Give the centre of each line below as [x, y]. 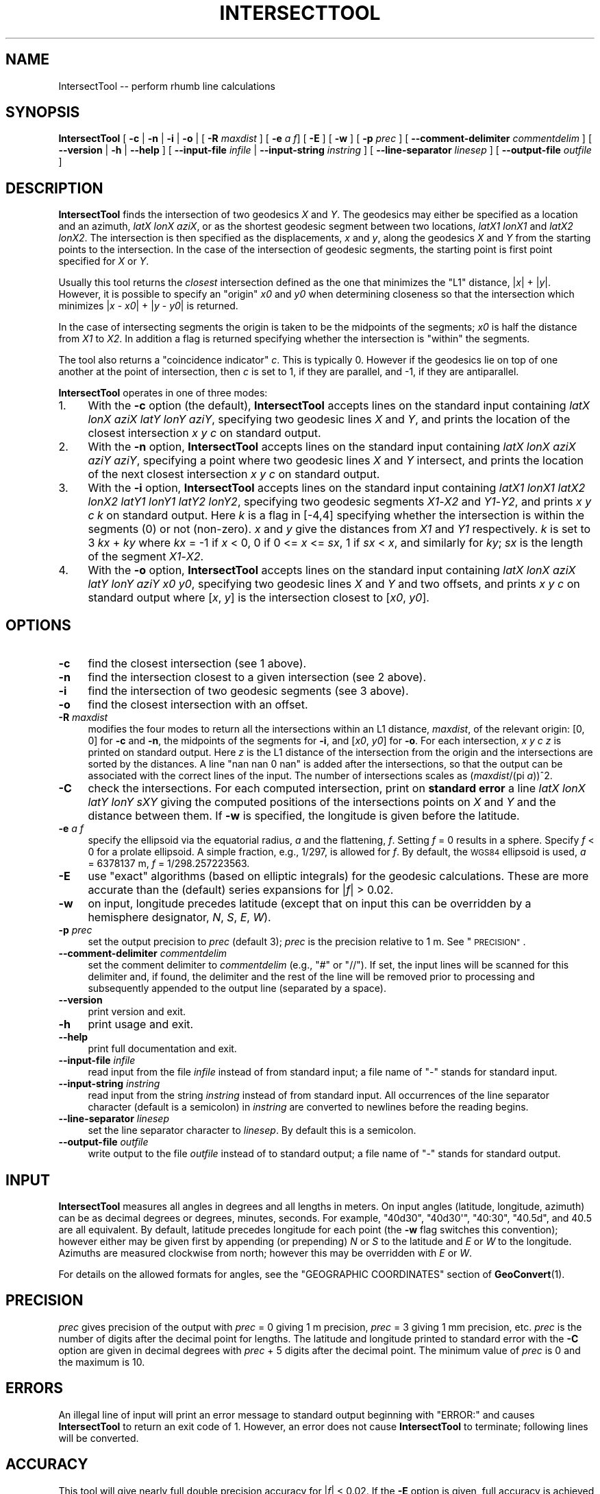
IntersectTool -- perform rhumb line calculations [167, 86]
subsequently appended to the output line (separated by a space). [237, 988]
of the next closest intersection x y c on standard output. [234, 474]
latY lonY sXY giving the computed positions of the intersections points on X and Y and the [322, 802]
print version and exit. [137, 1012]
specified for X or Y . [104, 261]
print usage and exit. [141, 1024]
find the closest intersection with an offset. [198, 705]
